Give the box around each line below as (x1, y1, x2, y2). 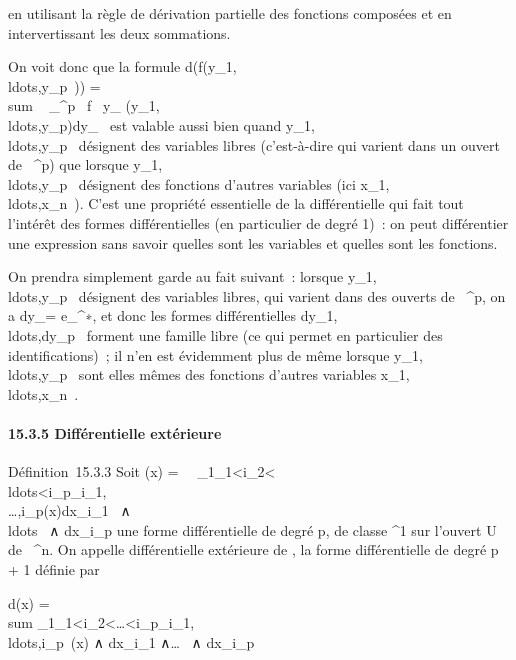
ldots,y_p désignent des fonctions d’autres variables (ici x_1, (8, 173, 390, 194)
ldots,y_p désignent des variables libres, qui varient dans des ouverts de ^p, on (8, 285, 506, 306)
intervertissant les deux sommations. (8, 22, 231, 43)
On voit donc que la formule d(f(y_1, (8, 56, 237, 77)
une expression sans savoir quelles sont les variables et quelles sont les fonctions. (8, 232, 498, 253)
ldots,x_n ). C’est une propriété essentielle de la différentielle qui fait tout (8, 193, 464, 214)
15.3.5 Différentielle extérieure (8, 422, 222, 443)
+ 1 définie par (8, 559, 100, 580)
